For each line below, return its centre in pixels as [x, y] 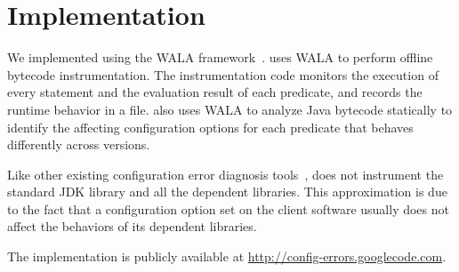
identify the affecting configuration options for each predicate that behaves [210, 127]
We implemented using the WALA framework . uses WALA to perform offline [220, 57]
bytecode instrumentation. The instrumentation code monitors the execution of [223, 74]
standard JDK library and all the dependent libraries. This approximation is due [227, 192]
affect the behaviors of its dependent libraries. [132, 226]
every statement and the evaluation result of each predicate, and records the [215, 92]
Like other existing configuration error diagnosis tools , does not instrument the [225, 174]
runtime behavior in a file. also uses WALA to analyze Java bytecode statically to [230, 109]
